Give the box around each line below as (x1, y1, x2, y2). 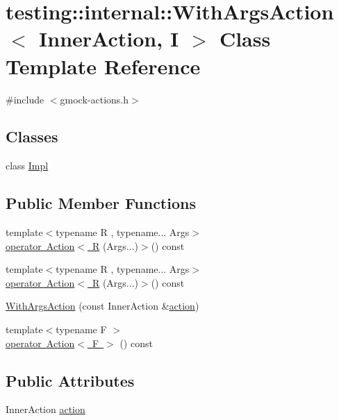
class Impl (6, 158, 49, 173)
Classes (6, 126, 58, 147)
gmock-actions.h (60, 92, 129, 106)
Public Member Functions (6, 192, 196, 214)
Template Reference (6, 51, 201, 80)
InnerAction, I (39, 24, 179, 53)
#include (6, 92, 44, 106)
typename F (56, 322, 107, 337)
